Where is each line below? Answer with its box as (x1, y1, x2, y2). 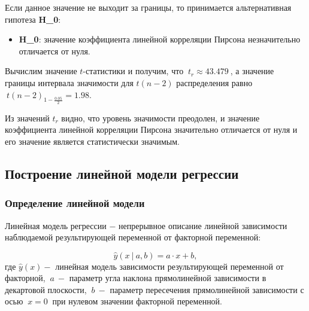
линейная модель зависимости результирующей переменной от (55, 260, 284, 272)
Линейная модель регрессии (5, 219, 107, 231)
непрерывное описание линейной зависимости (118, 219, 287, 231)
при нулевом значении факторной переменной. (52, 295, 223, 307)
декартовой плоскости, (5, 283, 87, 295)
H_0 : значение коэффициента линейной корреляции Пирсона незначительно (19, 33, 301, 45)
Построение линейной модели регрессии (5, 164, 239, 182)
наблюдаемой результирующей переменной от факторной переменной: (5, 231, 261, 243)
